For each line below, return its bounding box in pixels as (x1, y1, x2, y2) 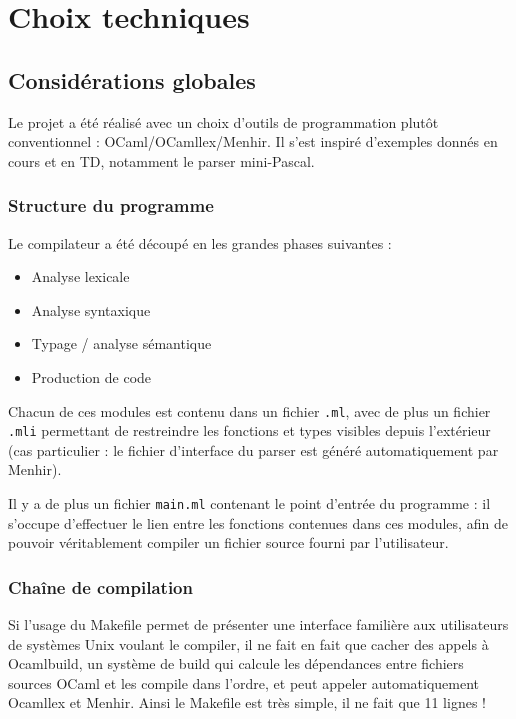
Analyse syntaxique (31, 299, 151, 320)
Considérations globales (8, 64, 256, 95)
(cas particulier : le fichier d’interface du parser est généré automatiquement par (8, 439, 499, 460)
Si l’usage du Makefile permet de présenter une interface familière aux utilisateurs (8, 614, 509, 635)
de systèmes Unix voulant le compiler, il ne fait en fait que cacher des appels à (8, 633, 489, 654)
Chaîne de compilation (8, 574, 193, 599)
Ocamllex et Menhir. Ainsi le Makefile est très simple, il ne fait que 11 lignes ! (8, 692, 486, 713)
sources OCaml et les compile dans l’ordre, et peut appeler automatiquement (8, 672, 479, 693)
